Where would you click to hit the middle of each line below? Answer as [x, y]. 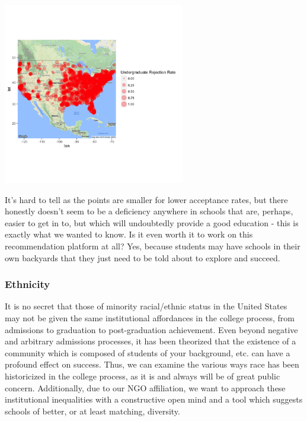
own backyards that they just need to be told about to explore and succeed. [143, 257]
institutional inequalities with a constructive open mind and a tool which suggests [154, 399]
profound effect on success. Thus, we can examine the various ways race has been [152, 364]
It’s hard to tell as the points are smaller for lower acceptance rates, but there [146, 199]
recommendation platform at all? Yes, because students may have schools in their [153, 246]
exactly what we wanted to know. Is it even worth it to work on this [129, 234]
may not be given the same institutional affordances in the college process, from [150, 317]
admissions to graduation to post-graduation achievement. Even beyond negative [151, 329]
